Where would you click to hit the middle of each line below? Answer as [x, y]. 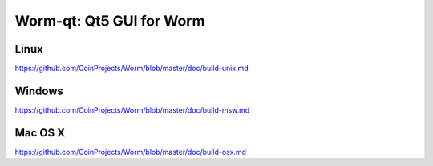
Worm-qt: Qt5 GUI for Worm [110, 21]
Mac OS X [40, 133]
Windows [39, 91]
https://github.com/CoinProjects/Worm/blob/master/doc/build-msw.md [132, 110]
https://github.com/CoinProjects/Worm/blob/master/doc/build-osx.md [131, 152]
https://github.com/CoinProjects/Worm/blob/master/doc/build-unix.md [132, 69]
